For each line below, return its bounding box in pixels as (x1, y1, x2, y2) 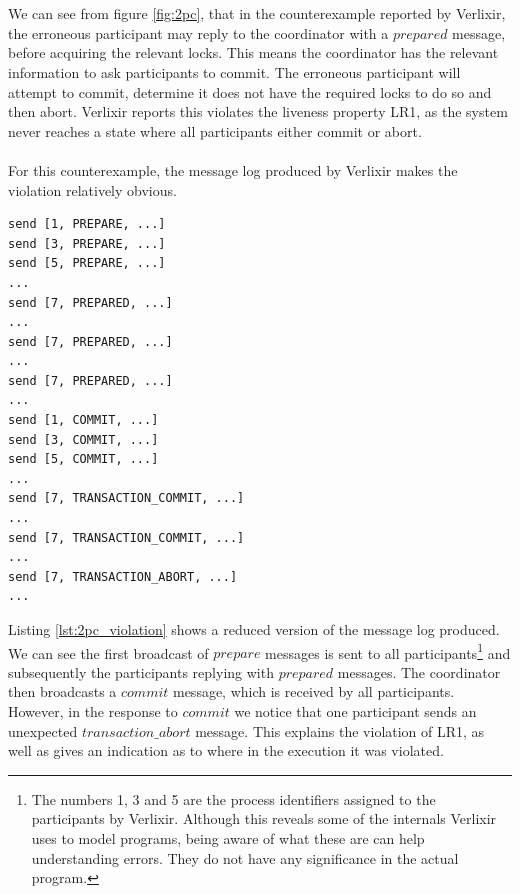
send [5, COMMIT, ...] (8, 452, 159, 467)
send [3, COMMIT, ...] (8, 432, 159, 447)
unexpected (8, 720, 78, 741)
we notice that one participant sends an (234, 701, 477, 722)
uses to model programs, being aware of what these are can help (31, 828, 425, 848)
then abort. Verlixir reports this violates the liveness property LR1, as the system (8, 101, 508, 122)
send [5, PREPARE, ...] (8, 256, 166, 271)
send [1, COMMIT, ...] (8, 413, 159, 428)
